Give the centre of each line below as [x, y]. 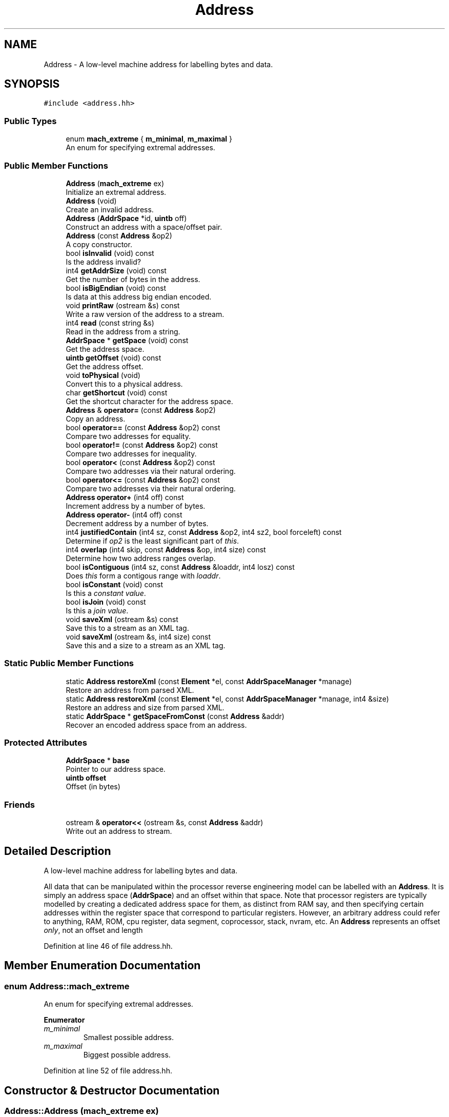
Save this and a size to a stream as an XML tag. [146, 645]
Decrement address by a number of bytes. [137, 523]
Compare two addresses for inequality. [131, 453]
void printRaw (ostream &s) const [123, 305]
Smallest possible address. [128, 1038]
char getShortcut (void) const [117, 392]
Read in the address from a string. [123, 331]
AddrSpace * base [98, 761]
